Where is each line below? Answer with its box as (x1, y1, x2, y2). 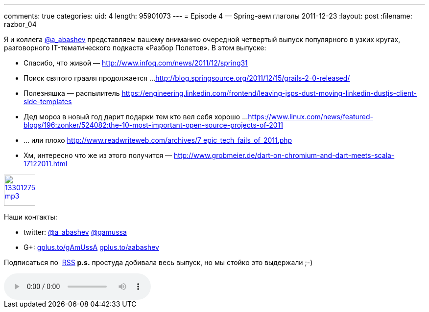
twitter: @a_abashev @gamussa (24, 228, 127, 236)
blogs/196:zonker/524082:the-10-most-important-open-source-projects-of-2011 (24, 121, 283, 129)
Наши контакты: (4, 213, 57, 221)
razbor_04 (4, 20, 37, 28)
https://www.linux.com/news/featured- (248, 112, 373, 121)
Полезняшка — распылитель (24, 89, 120, 97)
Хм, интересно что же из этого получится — (24, 151, 172, 159)
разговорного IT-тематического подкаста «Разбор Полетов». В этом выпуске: (4, 44, 266, 52)
